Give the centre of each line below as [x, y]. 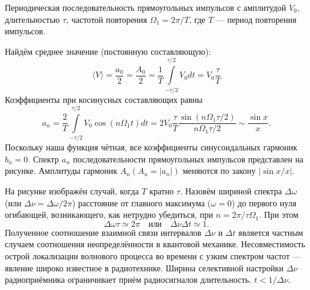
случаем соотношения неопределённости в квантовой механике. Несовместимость [155, 244]
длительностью [33, 19]
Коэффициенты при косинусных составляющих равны [104, 99]
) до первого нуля [264, 202]
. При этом [279, 214]
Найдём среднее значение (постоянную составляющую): [108, 51]
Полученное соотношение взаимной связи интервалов [103, 232]
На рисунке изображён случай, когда [72, 191]
